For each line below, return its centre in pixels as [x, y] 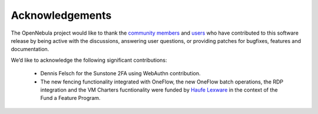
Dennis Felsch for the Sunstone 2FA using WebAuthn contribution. [120, 73]
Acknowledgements [61, 15]
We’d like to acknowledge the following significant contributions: [89, 60]
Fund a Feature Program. [70, 98]
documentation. [30, 49]
